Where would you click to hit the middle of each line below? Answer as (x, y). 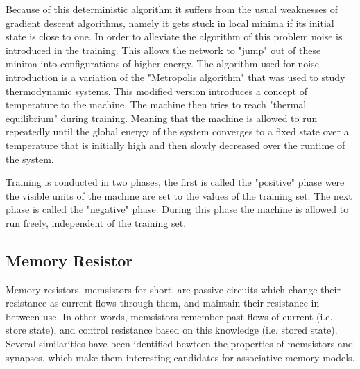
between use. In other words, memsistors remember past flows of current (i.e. (169, 316)
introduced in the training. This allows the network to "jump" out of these (163, 50)
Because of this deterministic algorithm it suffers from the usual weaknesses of (172, 9)
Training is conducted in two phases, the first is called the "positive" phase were (175, 182)
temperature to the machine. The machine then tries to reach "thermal (156, 104)
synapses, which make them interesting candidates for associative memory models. (180, 357)
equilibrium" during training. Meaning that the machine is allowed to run (162, 118)
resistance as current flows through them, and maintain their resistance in (163, 303)
